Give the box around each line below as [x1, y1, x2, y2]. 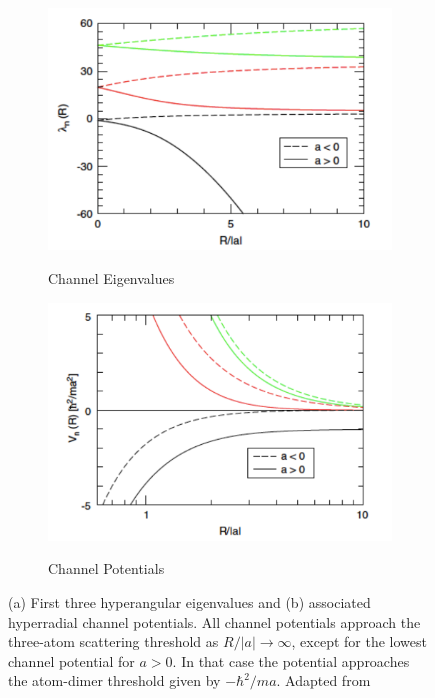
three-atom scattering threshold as [8, 631, 219, 652]
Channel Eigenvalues [48, 268, 175, 288]
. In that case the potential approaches [172, 650, 410, 671]
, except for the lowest [291, 631, 427, 652]
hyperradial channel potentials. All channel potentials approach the [8, 611, 421, 632]
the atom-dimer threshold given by [8, 670, 221, 691]
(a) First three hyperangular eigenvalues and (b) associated [8, 592, 371, 613]
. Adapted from [276, 670, 371, 691]
